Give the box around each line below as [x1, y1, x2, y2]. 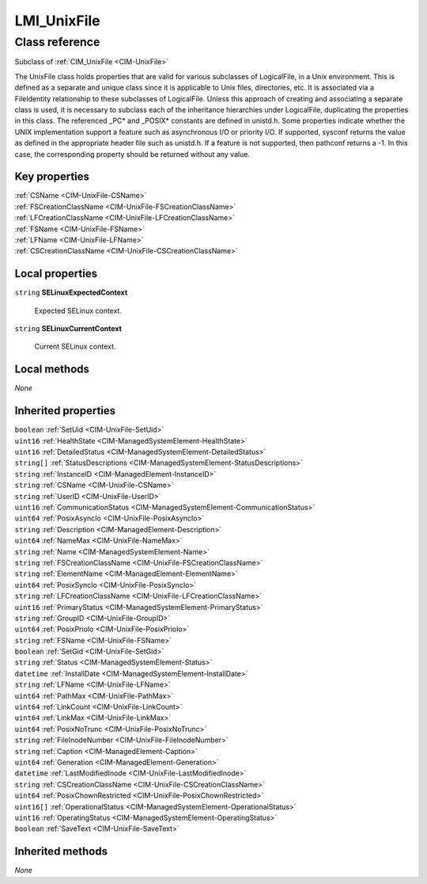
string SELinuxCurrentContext [14, 324, 123, 333]
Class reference [14, 35, 100, 49]
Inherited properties [14, 404, 116, 417]
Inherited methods [14, 844, 108, 859]
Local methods [14, 363, 90, 376]
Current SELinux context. [34, 341, 116, 352]
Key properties [14, 170, 90, 184]
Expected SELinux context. [34, 306, 123, 315]
